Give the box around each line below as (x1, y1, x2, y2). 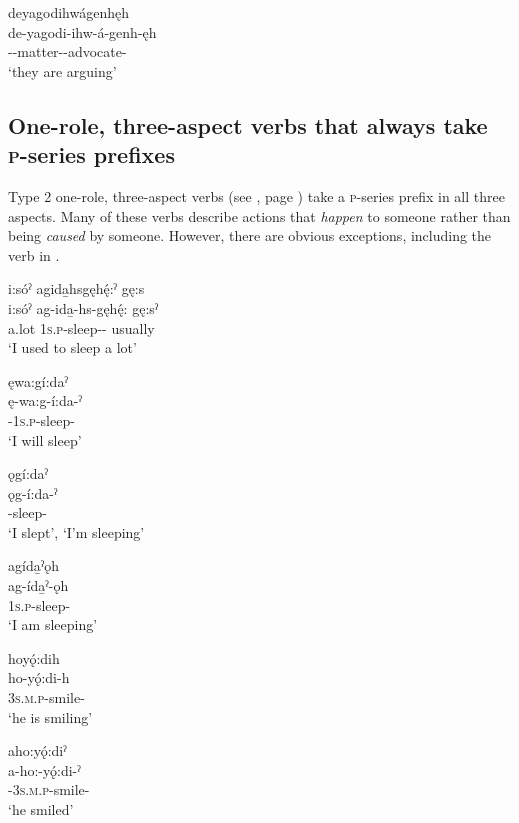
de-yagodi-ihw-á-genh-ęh (8, 21, 157, 42)
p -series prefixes (8, 139, 175, 170)
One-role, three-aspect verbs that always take (8, 109, 488, 140)
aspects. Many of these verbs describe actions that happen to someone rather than (8, 205, 511, 226)
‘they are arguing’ (8, 60, 117, 81)
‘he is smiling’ (8, 706, 93, 727)
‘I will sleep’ (8, 429, 82, 450)
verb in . (8, 244, 60, 265)
